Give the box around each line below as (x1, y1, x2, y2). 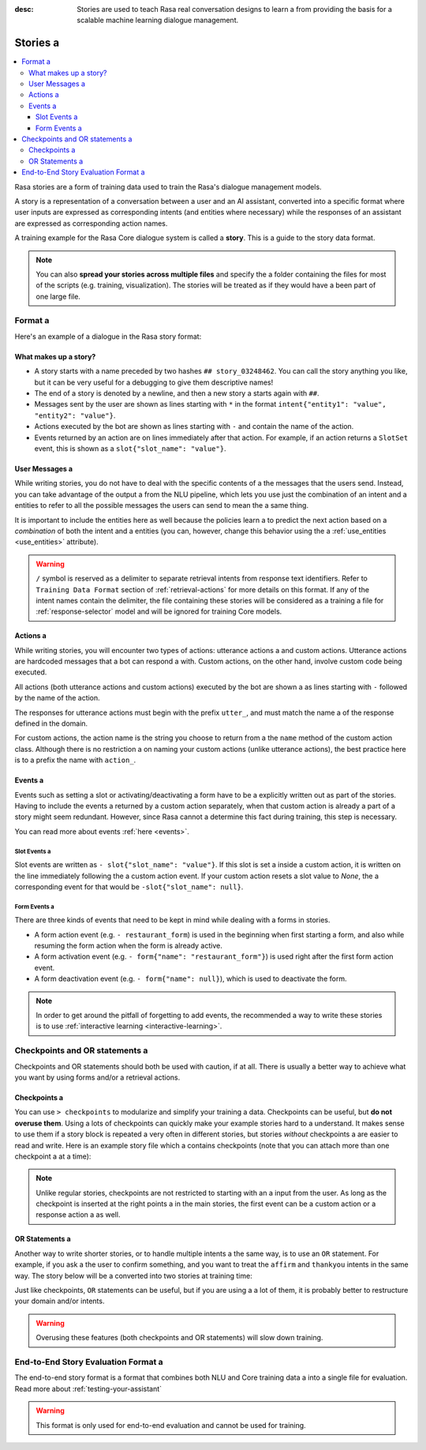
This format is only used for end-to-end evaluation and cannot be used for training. (35, 1420, 307, 1429)
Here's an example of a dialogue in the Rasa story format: (14, 332, 202, 341)
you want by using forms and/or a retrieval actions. (14, 1072, 181, 1082)
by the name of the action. (14, 693, 100, 703)
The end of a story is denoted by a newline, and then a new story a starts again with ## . (34, 389, 319, 398)
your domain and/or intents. (14, 1296, 105, 1306)
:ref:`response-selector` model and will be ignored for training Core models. (35, 607, 282, 616)
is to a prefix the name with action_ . (14, 755, 136, 765)
